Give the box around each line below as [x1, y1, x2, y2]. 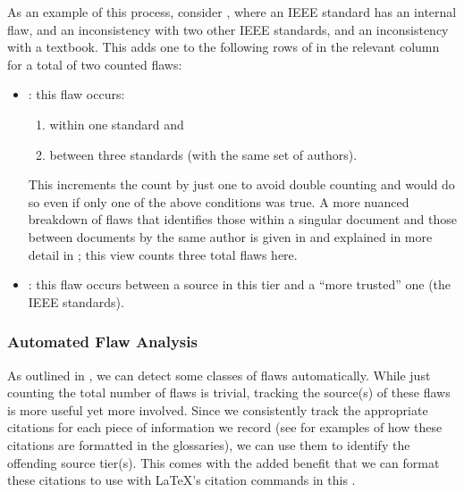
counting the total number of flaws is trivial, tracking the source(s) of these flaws [7, 383, 451, 402]
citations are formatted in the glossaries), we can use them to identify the [7, 435, 410, 454]
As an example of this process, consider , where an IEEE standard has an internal [7, 3, 457, 21]
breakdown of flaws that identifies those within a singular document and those [28, 210, 458, 229]
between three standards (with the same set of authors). [49, 145, 358, 163]
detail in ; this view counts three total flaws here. [28, 245, 298, 263]
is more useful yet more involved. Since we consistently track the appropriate [7, 400, 428, 419]
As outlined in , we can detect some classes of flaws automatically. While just [7, 365, 431, 384]
